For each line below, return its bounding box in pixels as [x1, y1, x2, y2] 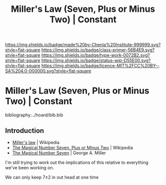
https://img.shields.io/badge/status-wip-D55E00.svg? [41, 58, 151, 64]
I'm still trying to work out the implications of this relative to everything [5, 159, 149, 165]
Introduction [5, 126, 44, 135]
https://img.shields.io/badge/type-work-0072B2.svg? [41, 52, 150, 58]
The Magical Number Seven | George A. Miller [12, 149, 106, 156]
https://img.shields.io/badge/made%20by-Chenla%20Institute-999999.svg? [5, 42, 161, 48]
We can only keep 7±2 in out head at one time [5, 174, 99, 180]
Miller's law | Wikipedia [12, 139, 60, 145]
